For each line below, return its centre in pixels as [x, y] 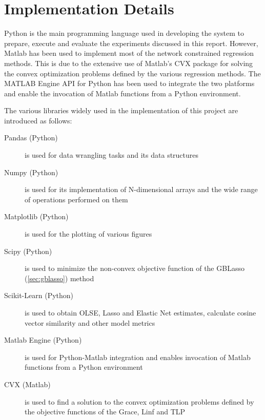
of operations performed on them [76, 199]
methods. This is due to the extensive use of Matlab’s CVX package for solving [129, 63]
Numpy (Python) [31, 172]
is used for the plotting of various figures [88, 234]
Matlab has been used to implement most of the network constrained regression [129, 53]
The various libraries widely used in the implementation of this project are [121, 110]
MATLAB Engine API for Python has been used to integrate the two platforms [129, 83]
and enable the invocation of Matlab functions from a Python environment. [123, 93]
